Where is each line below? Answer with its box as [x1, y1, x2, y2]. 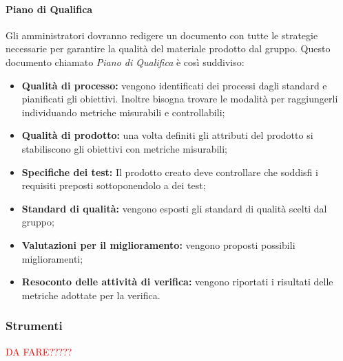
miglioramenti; [21, 251, 83, 265]
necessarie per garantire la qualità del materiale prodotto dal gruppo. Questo [6, 41, 331, 56]
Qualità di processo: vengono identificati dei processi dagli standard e [21, 78, 327, 92]
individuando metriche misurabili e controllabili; [21, 105, 225, 119]
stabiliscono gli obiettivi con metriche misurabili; [21, 141, 228, 155]
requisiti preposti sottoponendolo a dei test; [21, 178, 206, 193]
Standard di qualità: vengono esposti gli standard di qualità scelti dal [21, 201, 327, 215]
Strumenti [6, 317, 63, 334]
